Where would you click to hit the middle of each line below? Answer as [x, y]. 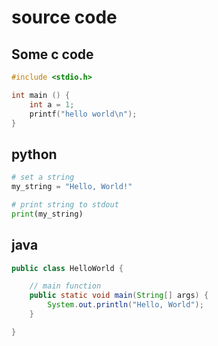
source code [64, 17]
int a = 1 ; [52, 104]
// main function [65, 286]
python [34, 154]
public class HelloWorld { [67, 268]
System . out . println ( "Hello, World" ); [125, 305]
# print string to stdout [65, 204]
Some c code [52, 54]
